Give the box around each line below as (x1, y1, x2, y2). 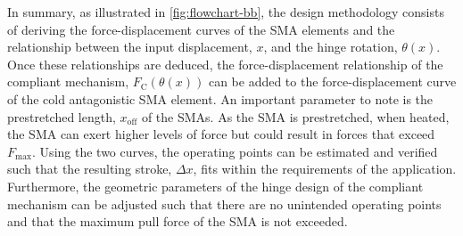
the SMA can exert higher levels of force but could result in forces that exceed (7, 125, 435, 143)
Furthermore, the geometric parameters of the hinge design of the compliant (7, 176, 424, 195)
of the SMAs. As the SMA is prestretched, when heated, (141, 107, 450, 126)
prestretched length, (7, 107, 116, 126)
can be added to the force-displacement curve (208, 72, 457, 91)
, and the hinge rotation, (263, 37, 398, 56)
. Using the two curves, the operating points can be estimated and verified (32, 142, 438, 160)
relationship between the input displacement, (7, 37, 252, 56)
